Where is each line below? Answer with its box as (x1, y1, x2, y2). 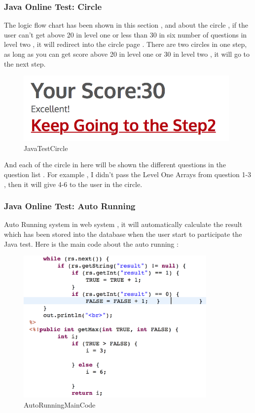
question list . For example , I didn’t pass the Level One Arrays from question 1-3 (4, 169, 252, 179)
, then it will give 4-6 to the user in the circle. (4, 179, 143, 189)
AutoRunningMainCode (24, 399, 96, 410)
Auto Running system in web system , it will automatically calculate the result (4, 219, 243, 229)
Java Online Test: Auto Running (4, 200, 136, 212)
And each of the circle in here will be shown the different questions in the (4, 159, 226, 170)
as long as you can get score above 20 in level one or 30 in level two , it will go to (4, 49, 250, 59)
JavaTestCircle (24, 143, 68, 153)
